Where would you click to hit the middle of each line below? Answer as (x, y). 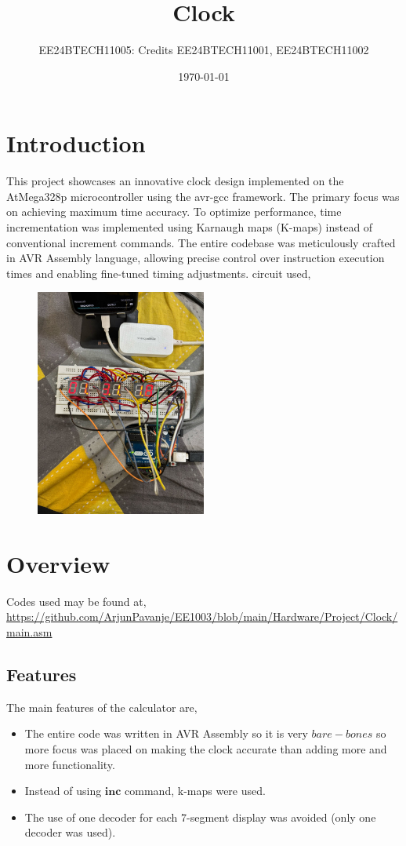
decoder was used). (70, 832)
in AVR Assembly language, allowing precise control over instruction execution (196, 258)
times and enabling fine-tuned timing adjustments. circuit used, (159, 273)
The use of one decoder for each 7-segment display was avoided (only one (200, 817)
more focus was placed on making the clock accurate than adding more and (206, 748)
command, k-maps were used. (195, 791)
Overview (58, 563)
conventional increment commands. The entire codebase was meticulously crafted (201, 242)
